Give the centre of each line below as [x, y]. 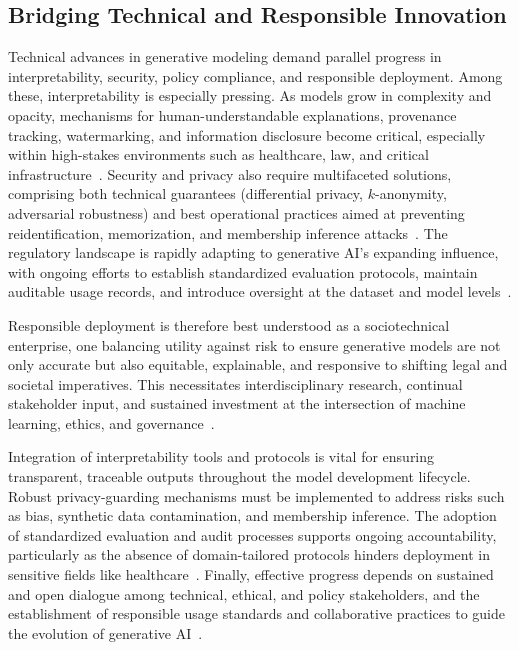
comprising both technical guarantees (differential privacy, [185, 193]
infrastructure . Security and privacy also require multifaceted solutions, [230, 173]
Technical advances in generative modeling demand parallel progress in [225, 56]
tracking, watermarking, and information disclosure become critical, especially [247, 134]
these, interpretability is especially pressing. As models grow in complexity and [250, 95]
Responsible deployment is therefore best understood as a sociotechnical [229, 324]
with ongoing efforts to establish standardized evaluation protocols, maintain [243, 271]
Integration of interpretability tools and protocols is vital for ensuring [221, 456]
